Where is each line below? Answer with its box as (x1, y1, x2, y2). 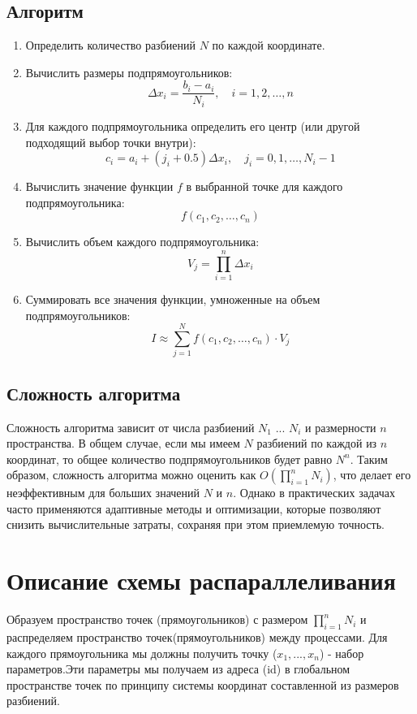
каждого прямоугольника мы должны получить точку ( (6, 644, 277, 661)
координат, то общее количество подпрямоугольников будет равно (6, 450, 333, 467)
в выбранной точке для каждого (186, 178, 343, 195)
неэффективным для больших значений (6, 484, 200, 501)
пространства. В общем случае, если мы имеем (6, 435, 240, 452)
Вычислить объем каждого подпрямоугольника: (25, 233, 260, 250)
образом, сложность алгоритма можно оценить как (6, 466, 256, 483)
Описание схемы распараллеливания (6, 564, 396, 597)
